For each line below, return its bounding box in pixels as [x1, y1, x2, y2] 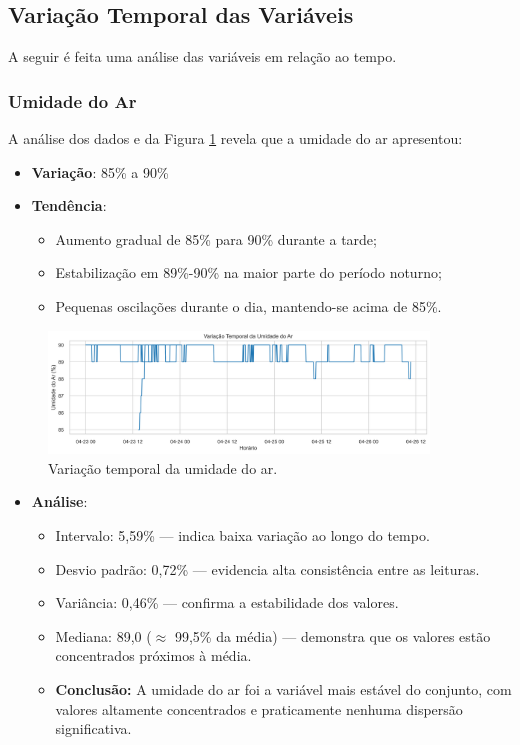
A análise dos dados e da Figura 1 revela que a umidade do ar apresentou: [8, 128, 463, 149]
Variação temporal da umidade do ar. [48, 457, 278, 478]
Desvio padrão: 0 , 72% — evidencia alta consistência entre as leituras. [55, 558, 480, 579]
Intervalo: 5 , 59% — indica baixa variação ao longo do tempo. [55, 525, 430, 546]
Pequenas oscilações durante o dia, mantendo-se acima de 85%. [55, 295, 442, 316]
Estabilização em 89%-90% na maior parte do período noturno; [55, 262, 442, 283]
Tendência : [31, 195, 107, 216]
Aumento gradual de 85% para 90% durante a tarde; [55, 228, 377, 249]
